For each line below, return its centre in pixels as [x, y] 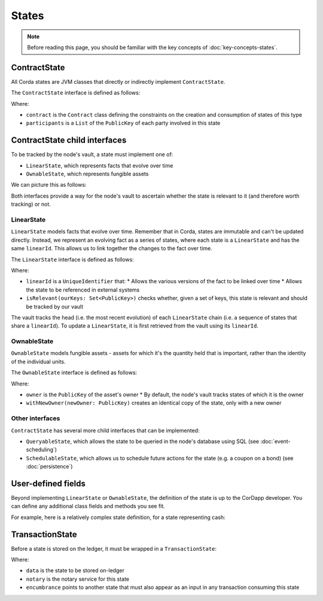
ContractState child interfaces [69, 140]
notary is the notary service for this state [78, 579]
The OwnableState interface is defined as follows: [74, 373]
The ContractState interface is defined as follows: [76, 93]
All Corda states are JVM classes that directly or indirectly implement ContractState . [118, 81]
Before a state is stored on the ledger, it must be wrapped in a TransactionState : [114, 548]
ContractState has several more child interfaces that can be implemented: [105, 430]
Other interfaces [36, 418]
